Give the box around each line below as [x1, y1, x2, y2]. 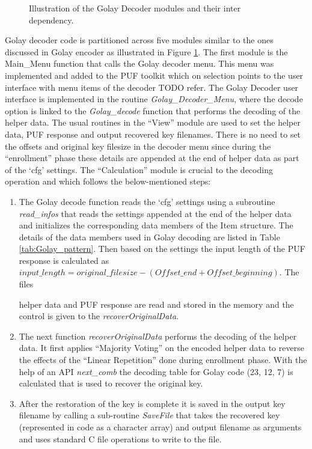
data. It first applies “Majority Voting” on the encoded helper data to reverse [19, 341, 304, 354]
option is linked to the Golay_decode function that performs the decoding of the [5, 104, 301, 117]
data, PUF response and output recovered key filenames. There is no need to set [5, 127, 301, 140]
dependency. [29, 13, 74, 26]
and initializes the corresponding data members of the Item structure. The [19, 219, 293, 231]
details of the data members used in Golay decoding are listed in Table [19, 230, 280, 243]
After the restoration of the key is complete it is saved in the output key [19, 397, 286, 409]
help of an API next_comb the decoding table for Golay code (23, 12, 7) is [19, 365, 293, 377]
